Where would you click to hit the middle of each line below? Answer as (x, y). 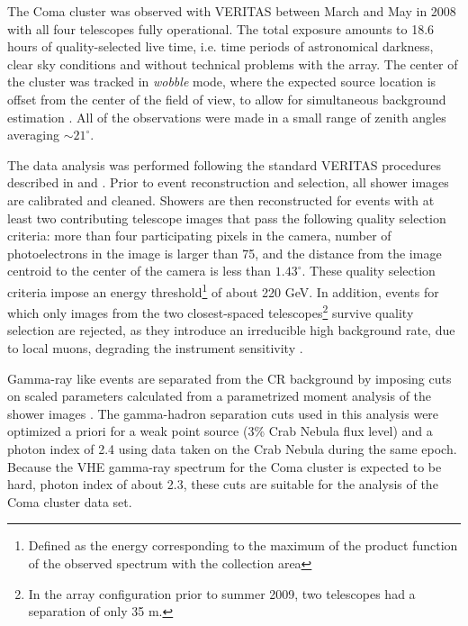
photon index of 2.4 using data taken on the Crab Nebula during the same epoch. (232, 448)
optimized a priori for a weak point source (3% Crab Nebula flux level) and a (220, 431)
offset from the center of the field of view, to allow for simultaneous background (227, 99)
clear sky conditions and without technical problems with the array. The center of (233, 64)
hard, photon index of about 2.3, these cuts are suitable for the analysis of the (223, 484)
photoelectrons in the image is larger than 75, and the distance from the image (225, 253)
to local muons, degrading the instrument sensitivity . (155, 348)
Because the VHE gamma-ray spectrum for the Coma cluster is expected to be (225, 466)
